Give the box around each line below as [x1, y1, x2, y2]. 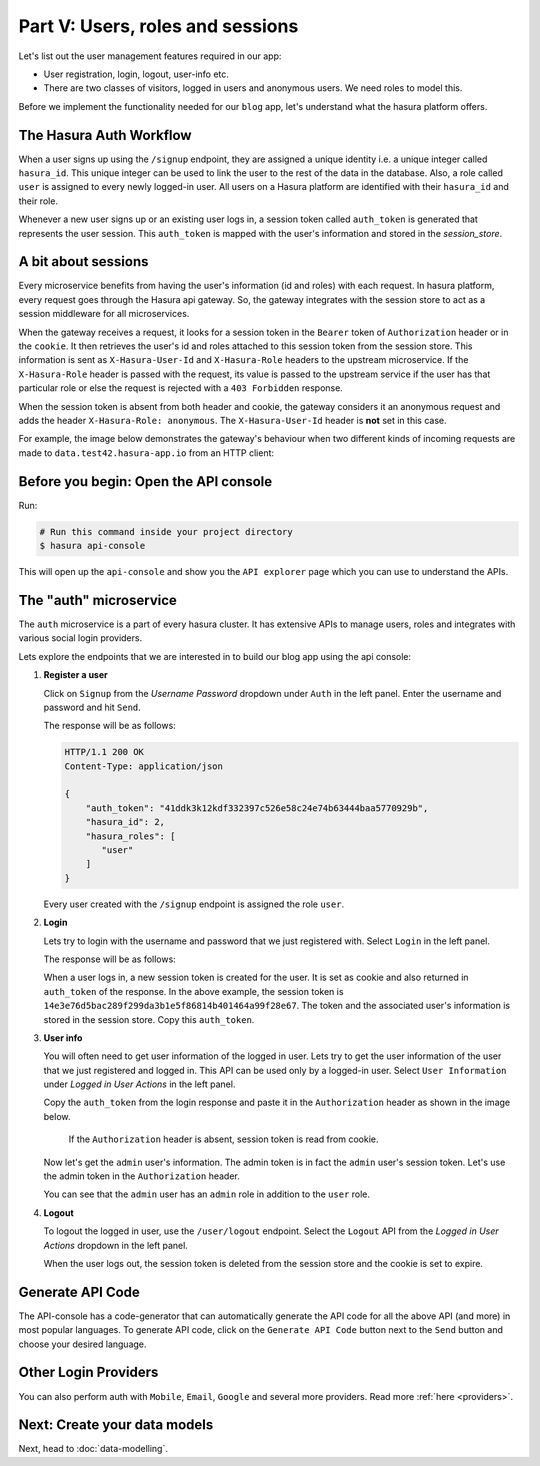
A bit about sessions [18, 253, 149, 270]
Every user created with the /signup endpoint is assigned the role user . [43, 898, 345, 910]
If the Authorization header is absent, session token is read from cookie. [68, 1133, 379, 1145]
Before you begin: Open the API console [18, 473, 273, 490]
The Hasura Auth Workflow [18, 126, 192, 144]
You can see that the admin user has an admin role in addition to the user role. [43, 1188, 370, 1200]
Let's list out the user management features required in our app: [18, 50, 282, 62]
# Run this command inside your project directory [39, 526, 294, 537]
